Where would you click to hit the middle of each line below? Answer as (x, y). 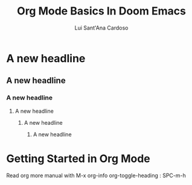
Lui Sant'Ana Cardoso (101, 28)
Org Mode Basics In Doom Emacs (101, 11)
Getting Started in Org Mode (78, 158)
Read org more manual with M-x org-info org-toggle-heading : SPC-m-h (96, 175)
